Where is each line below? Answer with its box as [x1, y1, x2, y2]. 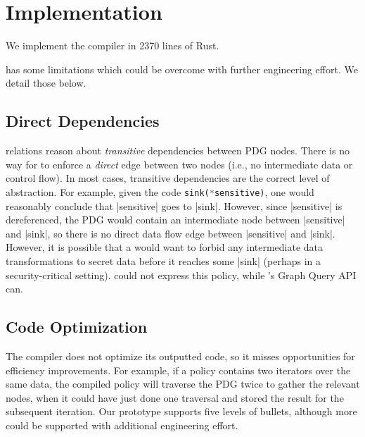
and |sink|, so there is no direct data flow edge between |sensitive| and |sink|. [6, 226, 335, 240]
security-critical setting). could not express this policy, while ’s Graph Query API [6, 267, 357, 282]
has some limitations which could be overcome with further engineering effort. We [6, 61, 358, 76]
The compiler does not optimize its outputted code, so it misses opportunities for [6, 348, 355, 363]
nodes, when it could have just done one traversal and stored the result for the [6, 390, 344, 405]
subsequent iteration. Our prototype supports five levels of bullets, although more [6, 404, 357, 419]
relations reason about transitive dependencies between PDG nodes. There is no [6, 143, 350, 158]
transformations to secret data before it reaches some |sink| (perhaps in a [6, 253, 321, 268]
